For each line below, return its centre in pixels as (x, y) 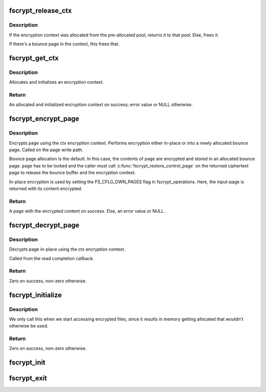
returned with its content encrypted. (46, 188)
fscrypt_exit (28, 378)
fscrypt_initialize (35, 295)
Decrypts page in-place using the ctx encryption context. (67, 249)
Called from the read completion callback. (52, 258)
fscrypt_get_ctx (34, 58)
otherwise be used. (29, 326)
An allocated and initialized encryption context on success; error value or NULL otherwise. (101, 105)
